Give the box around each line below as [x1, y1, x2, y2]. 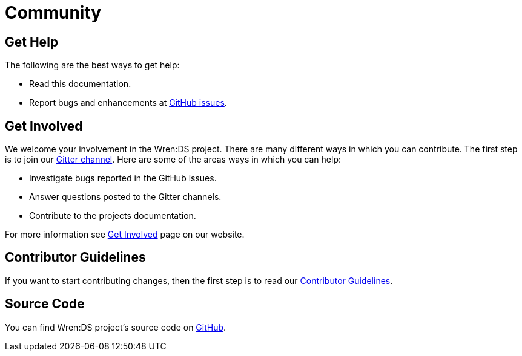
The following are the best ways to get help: [5, 60, 180, 71]
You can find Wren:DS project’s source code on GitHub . [5, 322, 226, 332]
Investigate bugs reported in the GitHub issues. [29, 173, 217, 184]
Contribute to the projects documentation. [29, 210, 196, 221]
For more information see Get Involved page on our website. [5, 229, 245, 240]
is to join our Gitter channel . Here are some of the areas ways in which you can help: [5, 154, 342, 165]
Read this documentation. [29, 79, 131, 89]
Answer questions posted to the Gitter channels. [29, 192, 222, 202]
